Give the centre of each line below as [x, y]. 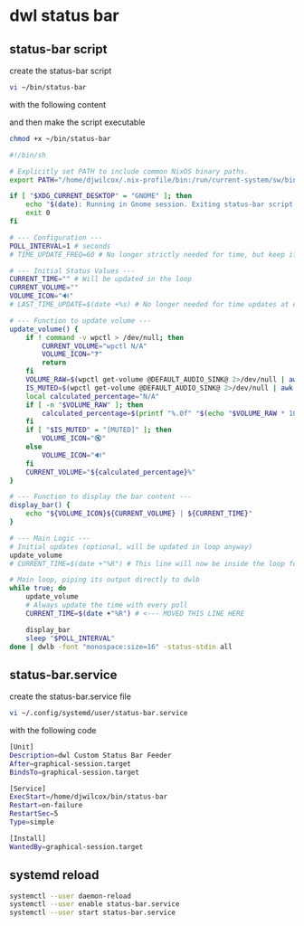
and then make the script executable [77, 122]
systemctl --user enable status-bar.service [95, 904]
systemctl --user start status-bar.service [93, 913]
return [54, 363]
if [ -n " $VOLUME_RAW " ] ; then [85, 405]
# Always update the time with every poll [107, 605]
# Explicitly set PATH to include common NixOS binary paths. [129, 171]
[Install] [28, 838]
